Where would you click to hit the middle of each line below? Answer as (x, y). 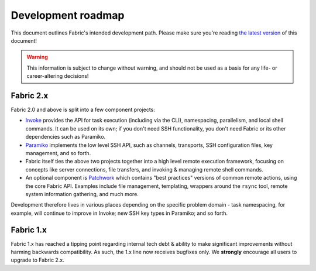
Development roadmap (68, 15)
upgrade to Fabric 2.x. (37, 260)
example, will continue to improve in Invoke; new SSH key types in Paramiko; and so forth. (119, 213)
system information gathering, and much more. (82, 194)
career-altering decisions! (58, 76)
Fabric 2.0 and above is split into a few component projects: (83, 110)
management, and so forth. (58, 153)
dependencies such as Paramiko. (66, 137)
